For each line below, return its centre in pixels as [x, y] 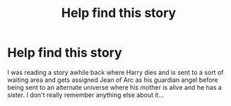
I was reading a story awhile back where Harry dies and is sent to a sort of [115, 72]
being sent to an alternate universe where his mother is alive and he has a [115, 87]
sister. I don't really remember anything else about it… [86, 95]
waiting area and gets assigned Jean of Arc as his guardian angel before [113, 80]
